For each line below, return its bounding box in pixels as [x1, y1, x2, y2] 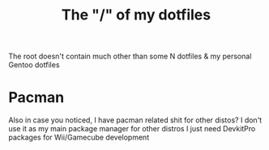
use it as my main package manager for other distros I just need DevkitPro [8, 124, 256, 134]
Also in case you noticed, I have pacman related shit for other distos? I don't [8, 115, 263, 125]
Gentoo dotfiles [8, 60, 60, 70]
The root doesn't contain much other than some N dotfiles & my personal [8, 51, 252, 62]
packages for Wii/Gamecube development [8, 132, 150, 143]
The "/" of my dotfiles [61, 6, 211, 24]
